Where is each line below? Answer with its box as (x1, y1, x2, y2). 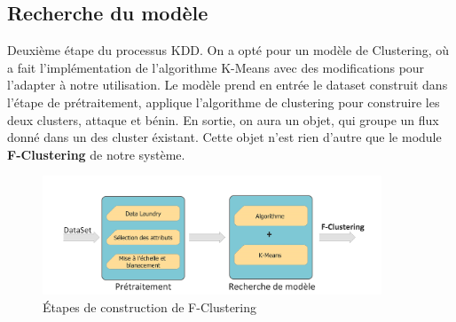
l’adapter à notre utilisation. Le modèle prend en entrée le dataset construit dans (7, 75, 448, 94)
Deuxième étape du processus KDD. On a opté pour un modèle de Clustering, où (7, 41, 450, 59)
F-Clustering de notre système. (7, 145, 185, 163)
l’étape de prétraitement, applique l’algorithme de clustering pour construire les (7, 92, 440, 111)
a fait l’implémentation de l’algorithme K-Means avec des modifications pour (7, 58, 425, 76)
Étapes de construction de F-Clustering (43, 297, 257, 316)
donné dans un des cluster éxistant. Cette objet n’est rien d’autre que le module (7, 128, 442, 146)
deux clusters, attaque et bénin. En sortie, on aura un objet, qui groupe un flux (7, 110, 439, 129)
